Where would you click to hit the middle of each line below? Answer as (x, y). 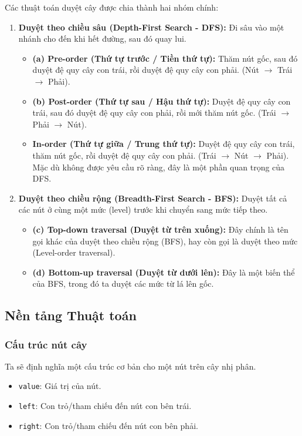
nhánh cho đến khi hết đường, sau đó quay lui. (102, 38)
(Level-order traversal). (74, 252)
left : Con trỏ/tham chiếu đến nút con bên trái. (105, 406)
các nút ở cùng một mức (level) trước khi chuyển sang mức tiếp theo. (143, 209)
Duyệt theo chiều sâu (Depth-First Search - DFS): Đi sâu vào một (151, 27)
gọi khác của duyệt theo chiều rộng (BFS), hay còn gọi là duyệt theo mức (165, 241)
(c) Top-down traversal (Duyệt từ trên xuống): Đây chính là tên (160, 229)
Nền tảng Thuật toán (71, 315)
